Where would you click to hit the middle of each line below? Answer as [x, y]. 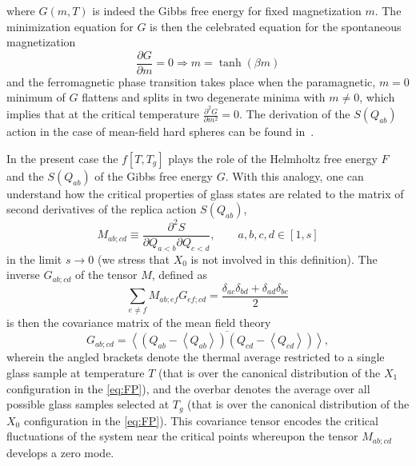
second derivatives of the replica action [102, 209]
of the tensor [106, 275]
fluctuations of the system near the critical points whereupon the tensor [182, 436]
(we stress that [133, 259]
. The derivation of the [295, 114]
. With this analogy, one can [294, 175]
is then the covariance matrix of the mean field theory [139, 322]
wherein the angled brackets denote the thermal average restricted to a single [196, 357]
